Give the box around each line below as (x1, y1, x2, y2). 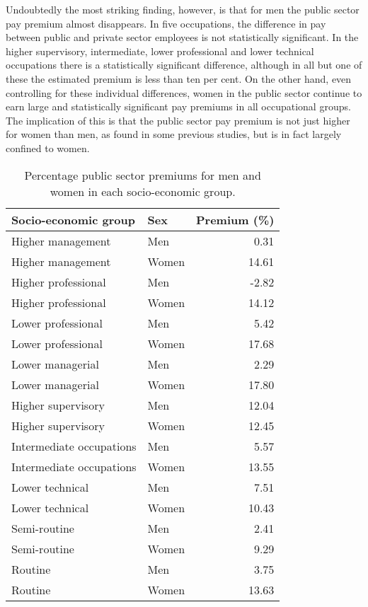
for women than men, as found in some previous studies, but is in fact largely (6, 127, 342, 141)
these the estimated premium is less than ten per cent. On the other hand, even (6, 71, 352, 86)
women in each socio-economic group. (50, 183, 236, 200)
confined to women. (6, 140, 90, 155)
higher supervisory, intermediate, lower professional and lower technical (6, 43, 314, 58)
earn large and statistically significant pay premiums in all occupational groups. (6, 99, 351, 114)
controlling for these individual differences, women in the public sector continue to (6, 85, 362, 100)
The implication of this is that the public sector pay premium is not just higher (6, 112, 350, 127)
